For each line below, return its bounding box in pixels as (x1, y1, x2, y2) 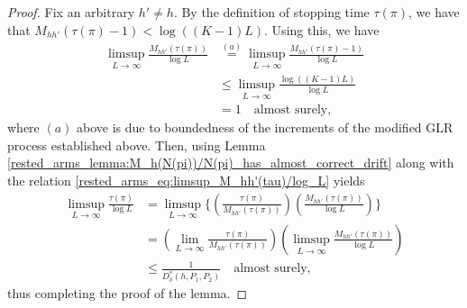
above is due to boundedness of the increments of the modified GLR (77, 118, 453, 137)
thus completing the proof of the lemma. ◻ (7, 284, 248, 303)
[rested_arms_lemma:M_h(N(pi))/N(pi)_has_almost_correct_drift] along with (7, 153, 454, 172)
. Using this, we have (264, 20, 380, 39)
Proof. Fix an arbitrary (7, 3, 135, 21)
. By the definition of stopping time (173, 3, 370, 21)
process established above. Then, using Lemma (7, 135, 266, 154)
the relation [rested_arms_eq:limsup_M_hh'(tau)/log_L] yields (7, 171, 365, 190)
